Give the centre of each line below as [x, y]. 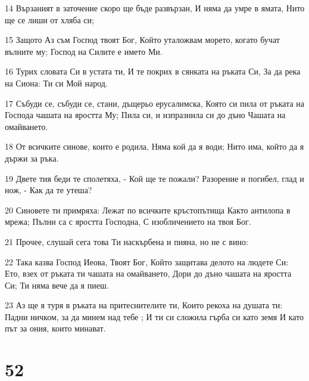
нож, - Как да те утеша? [49, 190]
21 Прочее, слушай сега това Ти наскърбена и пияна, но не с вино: [127, 241]
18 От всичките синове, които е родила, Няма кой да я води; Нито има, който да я [154, 146]
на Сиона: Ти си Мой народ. [56, 83]
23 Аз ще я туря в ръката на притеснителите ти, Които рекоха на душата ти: [144, 305]
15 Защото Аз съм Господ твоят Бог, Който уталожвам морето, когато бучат [142, 40]
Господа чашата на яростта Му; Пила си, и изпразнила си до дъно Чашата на [145, 115]
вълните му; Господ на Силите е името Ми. [84, 51]
